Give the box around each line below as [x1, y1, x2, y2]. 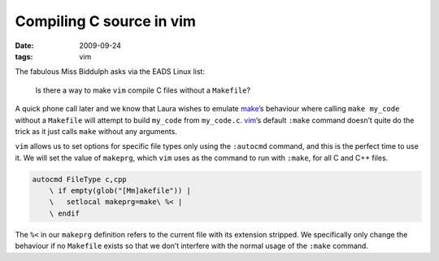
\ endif [49, 208, 80, 218]
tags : [15, 51, 33, 61]
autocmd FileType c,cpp [32, 175, 128, 184]
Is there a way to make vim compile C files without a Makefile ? [35, 85, 251, 95]
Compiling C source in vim [15, 12, 197, 30]
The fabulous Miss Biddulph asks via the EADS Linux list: [15, 67, 205, 76]
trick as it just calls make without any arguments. [15, 126, 178, 136]
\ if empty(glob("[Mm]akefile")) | [49, 186, 191, 195]
